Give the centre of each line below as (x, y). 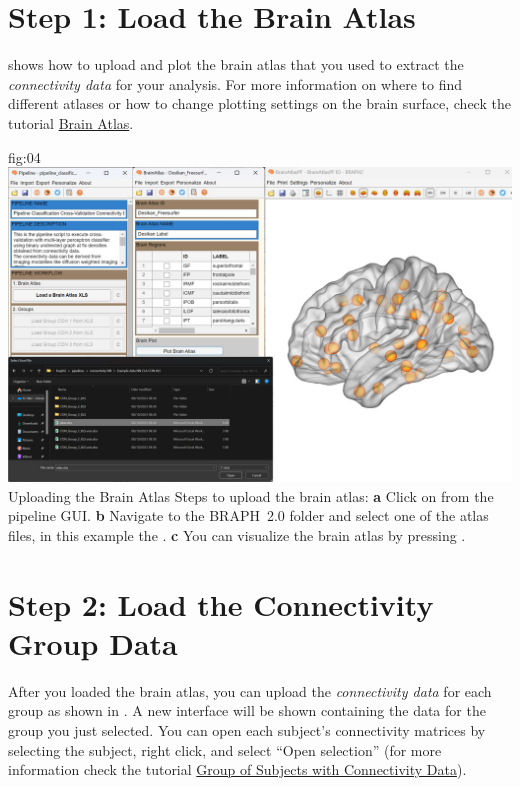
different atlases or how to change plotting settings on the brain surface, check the (259, 103)
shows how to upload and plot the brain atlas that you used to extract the (236, 64)
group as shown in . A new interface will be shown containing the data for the (247, 710)
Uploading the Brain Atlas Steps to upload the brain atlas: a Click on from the (251, 495)
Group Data (93, 642)
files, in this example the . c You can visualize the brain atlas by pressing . (237, 534)
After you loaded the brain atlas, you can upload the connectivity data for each (250, 690)
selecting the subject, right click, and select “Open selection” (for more (225, 749)
